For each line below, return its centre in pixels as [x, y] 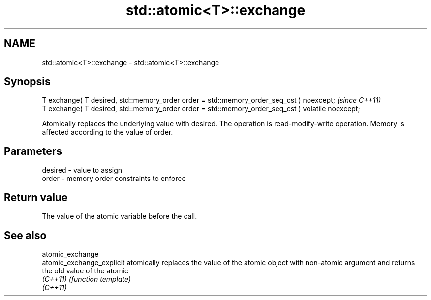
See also [25, 235]
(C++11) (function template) [87, 279]
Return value [36, 197]
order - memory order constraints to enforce [114, 179]
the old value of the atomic [85, 270]
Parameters [33, 151]
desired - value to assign [82, 170]
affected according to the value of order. [108, 132]
